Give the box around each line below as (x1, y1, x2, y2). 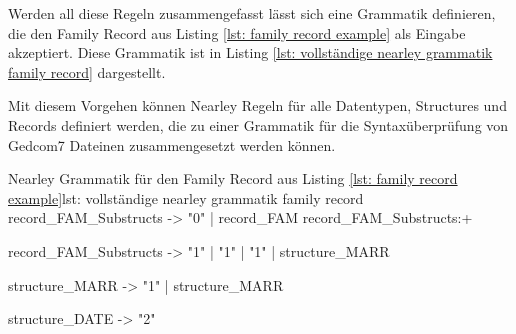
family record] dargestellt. (8, 61, 166, 82)
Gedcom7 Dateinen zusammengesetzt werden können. (8, 134, 336, 155)
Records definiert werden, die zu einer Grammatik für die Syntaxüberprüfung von (8, 114, 509, 135)
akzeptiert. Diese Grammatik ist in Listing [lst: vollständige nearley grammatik (8, 42, 493, 63)
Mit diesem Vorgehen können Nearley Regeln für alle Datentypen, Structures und (8, 95, 507, 116)
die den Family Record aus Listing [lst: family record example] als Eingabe (8, 22, 466, 43)
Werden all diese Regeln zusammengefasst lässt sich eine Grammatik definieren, (8, 3, 496, 23)
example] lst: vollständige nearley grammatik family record (8, 187, 364, 208)
